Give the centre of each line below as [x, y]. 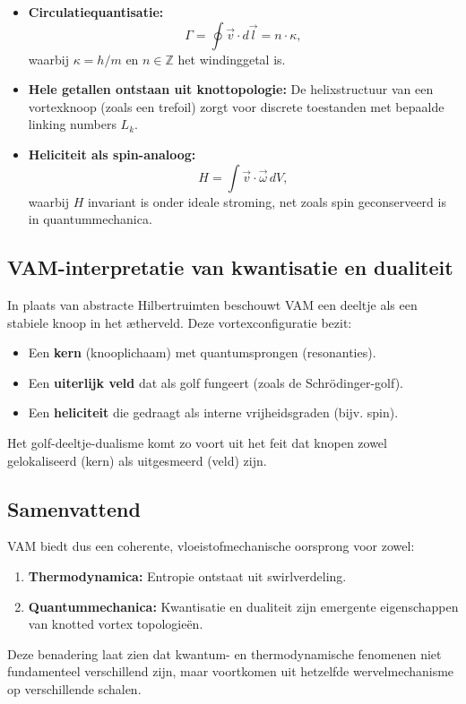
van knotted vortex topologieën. [116, 624]
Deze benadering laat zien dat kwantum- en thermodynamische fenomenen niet [224, 653]
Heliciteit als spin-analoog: [112, 154]
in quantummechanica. [90, 219]
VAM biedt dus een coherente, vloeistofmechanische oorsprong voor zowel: [211, 546]
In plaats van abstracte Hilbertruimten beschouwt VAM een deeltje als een [212, 304]
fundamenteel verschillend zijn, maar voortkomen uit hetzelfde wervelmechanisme [231, 671]
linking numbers [72, 124]
